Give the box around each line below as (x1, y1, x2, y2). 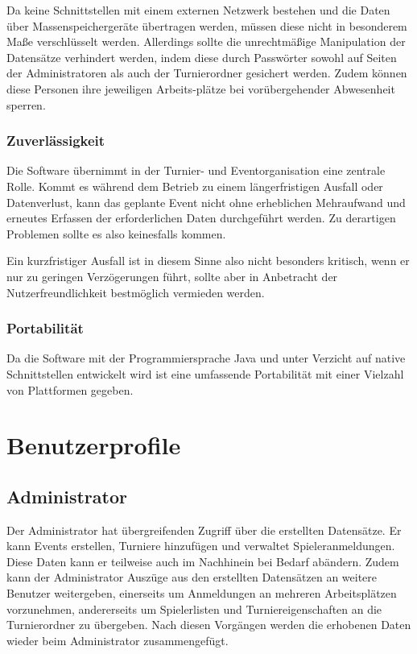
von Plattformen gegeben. (6, 381, 134, 398)
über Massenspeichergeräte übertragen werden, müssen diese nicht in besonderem (6, 17, 407, 34)
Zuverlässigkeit (6, 130, 105, 151)
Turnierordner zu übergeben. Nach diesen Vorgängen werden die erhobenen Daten (6, 616, 411, 633)
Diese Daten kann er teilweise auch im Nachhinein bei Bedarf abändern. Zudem (6, 553, 399, 569)
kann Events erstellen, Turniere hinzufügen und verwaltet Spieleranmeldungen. (6, 537, 395, 554)
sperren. (6, 96, 46, 113)
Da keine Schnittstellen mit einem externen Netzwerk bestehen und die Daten (6, 2, 390, 18)
